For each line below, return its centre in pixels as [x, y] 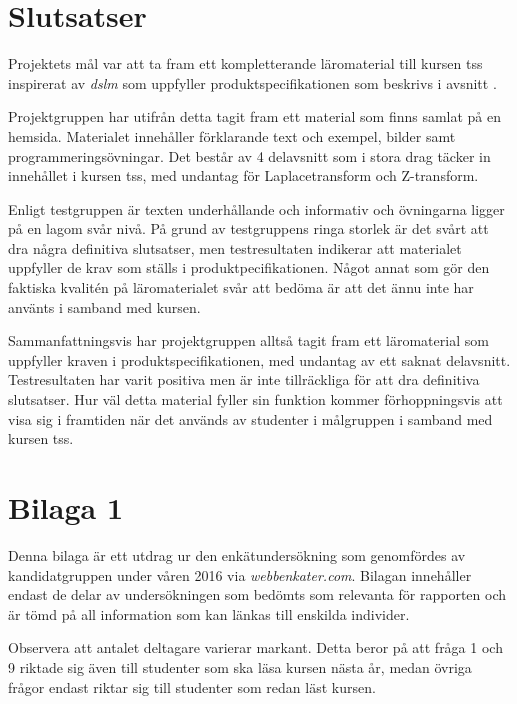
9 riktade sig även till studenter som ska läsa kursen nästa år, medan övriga [240, 666]
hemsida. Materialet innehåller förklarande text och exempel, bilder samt [232, 135]
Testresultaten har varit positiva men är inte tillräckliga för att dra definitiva [244, 379]
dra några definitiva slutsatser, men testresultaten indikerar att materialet [235, 247]
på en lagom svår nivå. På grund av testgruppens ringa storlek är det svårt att [248, 228]
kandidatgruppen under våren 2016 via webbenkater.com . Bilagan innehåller [240, 574]
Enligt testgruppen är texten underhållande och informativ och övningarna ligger [256, 208]
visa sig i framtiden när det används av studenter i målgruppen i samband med [250, 418]
